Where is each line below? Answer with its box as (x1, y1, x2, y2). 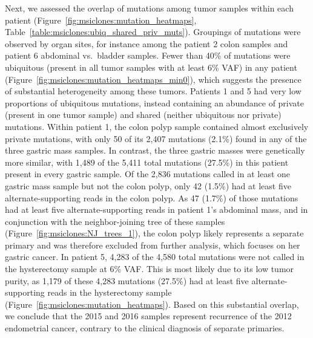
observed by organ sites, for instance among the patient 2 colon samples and (5, 37, 288, 50)
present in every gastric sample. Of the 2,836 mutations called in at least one (5, 167, 291, 180)
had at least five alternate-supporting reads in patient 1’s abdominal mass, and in (5, 203, 308, 216)
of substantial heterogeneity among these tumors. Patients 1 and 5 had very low (5, 85, 301, 97)
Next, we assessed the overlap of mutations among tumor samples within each (5, 2, 294, 14)
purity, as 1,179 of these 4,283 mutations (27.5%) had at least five (5, 274, 249, 287)
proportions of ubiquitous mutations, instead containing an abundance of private (5, 96, 305, 109)
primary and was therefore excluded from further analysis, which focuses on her (5, 238, 300, 251)
